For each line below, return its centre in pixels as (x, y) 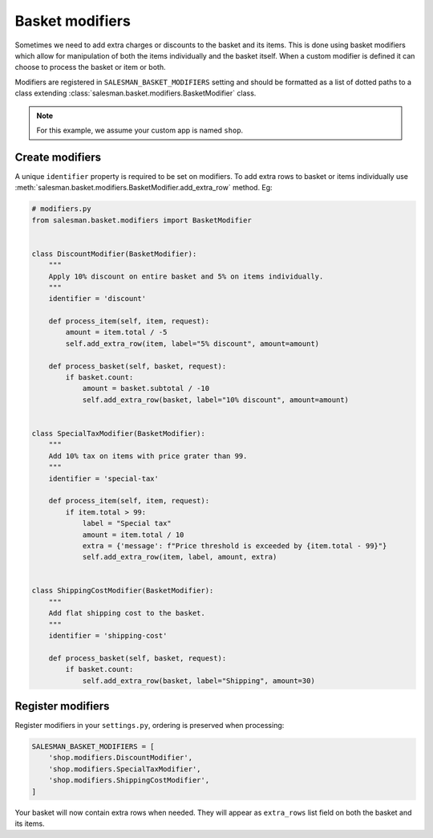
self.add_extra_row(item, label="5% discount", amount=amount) (192, 344)
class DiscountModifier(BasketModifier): (114, 254)
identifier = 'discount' (97, 299)
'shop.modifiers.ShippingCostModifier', (129, 780)
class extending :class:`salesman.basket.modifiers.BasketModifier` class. (136, 93)
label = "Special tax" (127, 523)
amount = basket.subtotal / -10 (146, 388)
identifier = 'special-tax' (104, 478)
